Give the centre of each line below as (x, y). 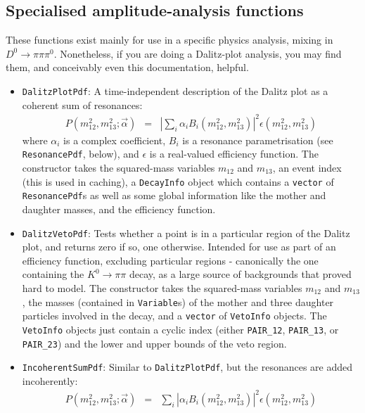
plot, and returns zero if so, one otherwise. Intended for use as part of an (179, 247)
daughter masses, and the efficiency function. (119, 209)
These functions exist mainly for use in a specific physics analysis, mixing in (169, 40)
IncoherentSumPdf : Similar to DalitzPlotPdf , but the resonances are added (187, 367)
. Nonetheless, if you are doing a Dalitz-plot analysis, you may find (198, 53)
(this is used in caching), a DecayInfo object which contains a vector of (178, 181)
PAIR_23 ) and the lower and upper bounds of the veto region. (154, 343)
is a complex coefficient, (115, 140)
